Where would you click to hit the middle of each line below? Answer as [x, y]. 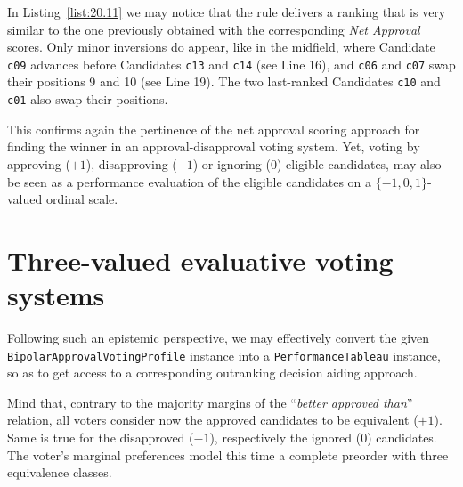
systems [56, 295]
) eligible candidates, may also [359, 163]
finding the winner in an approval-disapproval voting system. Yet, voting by [214, 146]
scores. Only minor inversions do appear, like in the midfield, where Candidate [221, 47]
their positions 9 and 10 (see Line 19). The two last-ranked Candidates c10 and [224, 81]
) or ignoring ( [231, 163]
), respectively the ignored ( [285, 438]
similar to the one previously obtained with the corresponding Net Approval [214, 29]
